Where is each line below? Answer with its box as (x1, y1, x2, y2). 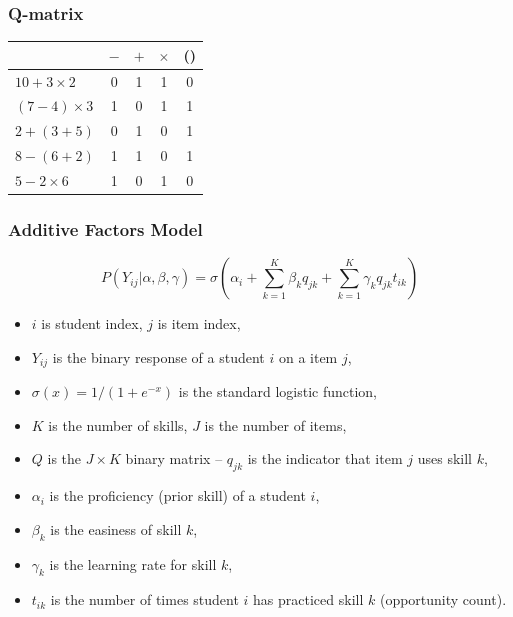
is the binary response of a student (52, 346, 265, 367)
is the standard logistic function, (178, 381, 377, 402)
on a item (278, 346, 338, 367)
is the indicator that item (247, 448, 403, 469)
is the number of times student (50, 589, 239, 610)
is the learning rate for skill (49, 553, 217, 574)
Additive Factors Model (8, 216, 203, 241)
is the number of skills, (48, 414, 188, 435)
